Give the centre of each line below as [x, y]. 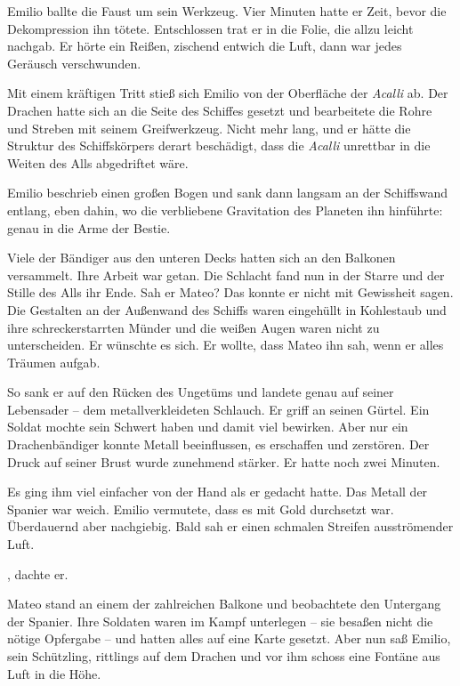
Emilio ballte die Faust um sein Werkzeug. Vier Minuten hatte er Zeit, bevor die [227, 11]
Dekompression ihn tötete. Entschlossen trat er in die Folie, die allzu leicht [210, 28]
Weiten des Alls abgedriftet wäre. [98, 162]
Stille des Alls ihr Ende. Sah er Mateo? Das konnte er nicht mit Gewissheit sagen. [230, 292]
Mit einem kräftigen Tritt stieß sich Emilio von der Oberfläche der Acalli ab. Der [228, 93]
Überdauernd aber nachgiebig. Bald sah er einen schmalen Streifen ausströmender [230, 526]
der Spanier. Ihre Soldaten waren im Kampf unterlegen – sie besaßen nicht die [220, 621]
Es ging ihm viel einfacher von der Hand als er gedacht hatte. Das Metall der [218, 492]
